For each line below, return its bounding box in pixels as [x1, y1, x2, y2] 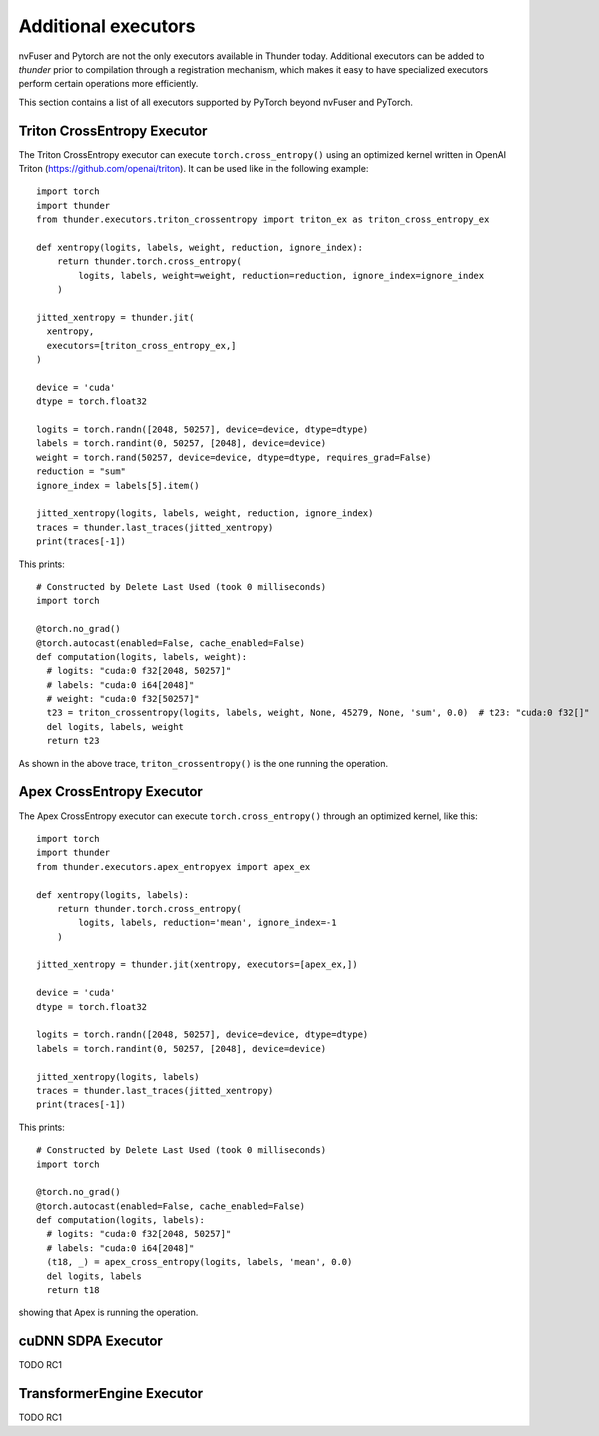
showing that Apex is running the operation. [18, 1306, 199, 1319]
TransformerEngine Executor [18, 1385, 204, 1402]
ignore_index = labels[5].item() [36, 480, 200, 491]
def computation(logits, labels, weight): [36, 651, 248, 662]
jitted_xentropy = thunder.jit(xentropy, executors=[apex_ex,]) [36, 959, 359, 970]
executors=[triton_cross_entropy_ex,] [46, 340, 237, 351]
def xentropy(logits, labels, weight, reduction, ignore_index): [36, 241, 364, 253]
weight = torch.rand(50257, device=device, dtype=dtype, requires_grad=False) [36, 451, 432, 463]
